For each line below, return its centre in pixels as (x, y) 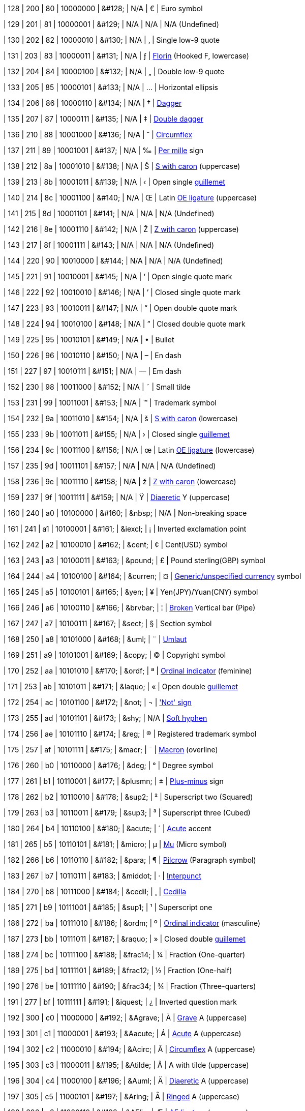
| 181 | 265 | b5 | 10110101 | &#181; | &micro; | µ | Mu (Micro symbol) (115, 844)
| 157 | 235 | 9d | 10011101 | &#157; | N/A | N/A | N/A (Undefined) (110, 466)
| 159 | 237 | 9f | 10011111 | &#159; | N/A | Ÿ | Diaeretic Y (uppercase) (117, 497)
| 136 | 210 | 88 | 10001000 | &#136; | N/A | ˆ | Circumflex (98, 135)
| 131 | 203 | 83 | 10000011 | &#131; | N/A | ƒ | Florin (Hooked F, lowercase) (126, 56)
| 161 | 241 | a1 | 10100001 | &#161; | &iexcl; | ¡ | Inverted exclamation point (125, 529)
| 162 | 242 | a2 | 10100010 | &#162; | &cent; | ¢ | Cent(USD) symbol (116, 545)
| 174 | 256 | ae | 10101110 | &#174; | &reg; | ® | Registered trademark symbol (130, 734)
